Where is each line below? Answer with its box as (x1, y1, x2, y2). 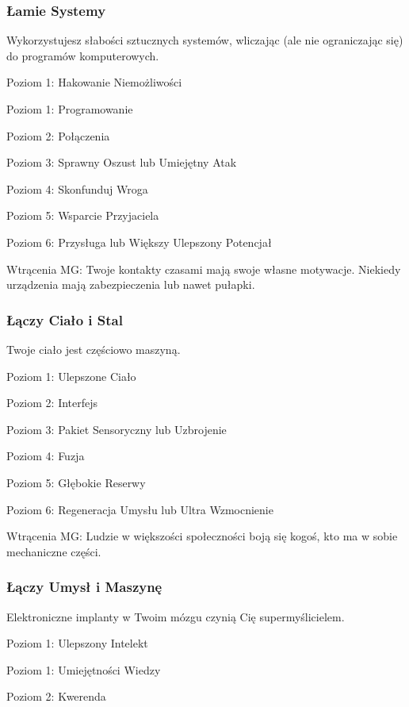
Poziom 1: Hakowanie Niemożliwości (6, 74, 182, 90)
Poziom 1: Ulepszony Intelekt (6, 635, 148, 651)
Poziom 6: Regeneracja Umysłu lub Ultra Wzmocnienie (6, 501, 273, 517)
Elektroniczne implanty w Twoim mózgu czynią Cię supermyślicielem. (6, 608, 345, 624)
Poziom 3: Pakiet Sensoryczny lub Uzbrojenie (6, 421, 227, 437)
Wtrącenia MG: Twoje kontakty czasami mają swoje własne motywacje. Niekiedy (6, 260, 401, 277)
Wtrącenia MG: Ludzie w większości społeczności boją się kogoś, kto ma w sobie (6, 528, 398, 544)
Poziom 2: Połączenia (6, 127, 110, 144)
